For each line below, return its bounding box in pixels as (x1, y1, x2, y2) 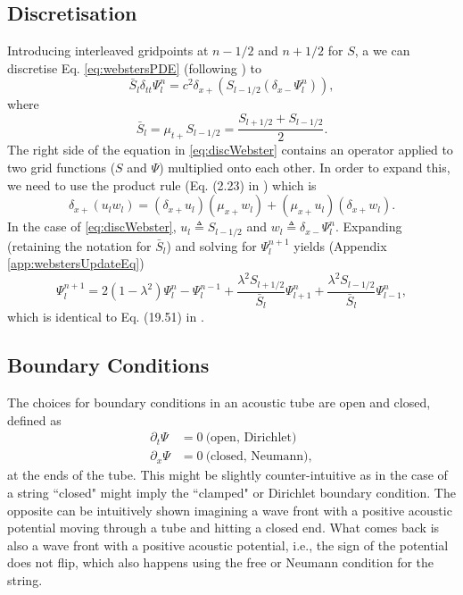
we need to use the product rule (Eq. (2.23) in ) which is (7, 175, 317, 194)
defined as (7, 410, 62, 429)
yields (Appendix (294, 236, 387, 255)
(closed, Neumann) (205, 450, 309, 464)
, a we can (354, 41, 410, 60)
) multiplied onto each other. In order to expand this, (159, 158, 451, 177)
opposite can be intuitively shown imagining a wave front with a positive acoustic (7, 500, 452, 519)
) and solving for (166, 236, 257, 255)
